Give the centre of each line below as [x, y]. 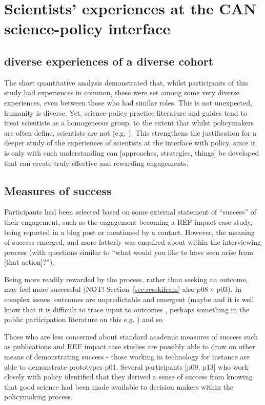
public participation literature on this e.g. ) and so [84, 319]
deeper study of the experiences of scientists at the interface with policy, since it [130, 143]
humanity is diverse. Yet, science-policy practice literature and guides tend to [126, 112]
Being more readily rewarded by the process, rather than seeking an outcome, [126, 279]
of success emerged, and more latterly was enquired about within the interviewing [132, 242]
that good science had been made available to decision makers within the [119, 386]
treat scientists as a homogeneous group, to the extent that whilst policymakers [129, 123]
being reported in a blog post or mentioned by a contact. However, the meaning [129, 232]
